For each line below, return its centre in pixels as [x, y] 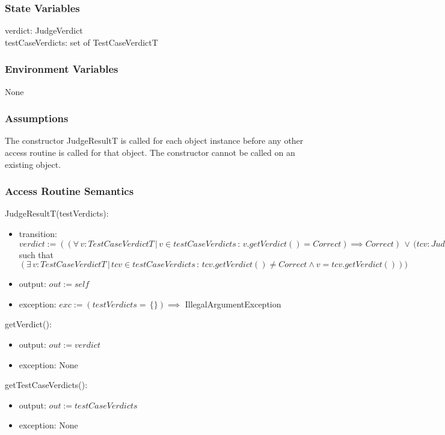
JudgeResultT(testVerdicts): [57, 213]
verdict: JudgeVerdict [44, 30]
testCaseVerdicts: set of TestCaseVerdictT [81, 42]
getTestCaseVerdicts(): [46, 385]
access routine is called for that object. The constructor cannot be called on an [150, 153]
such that [36, 254]
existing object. [33, 164]
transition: [38, 234]
